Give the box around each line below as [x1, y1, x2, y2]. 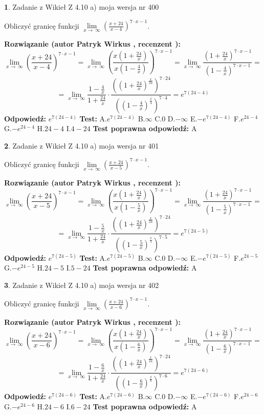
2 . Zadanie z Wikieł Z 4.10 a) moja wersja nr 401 [4, 140, 159, 151]
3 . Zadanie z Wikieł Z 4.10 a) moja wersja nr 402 [4, 279, 159, 290]
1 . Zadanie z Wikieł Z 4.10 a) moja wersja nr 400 [4, 2, 159, 12]
